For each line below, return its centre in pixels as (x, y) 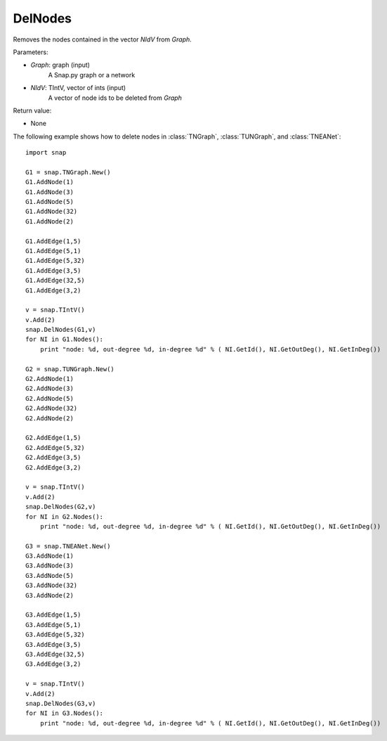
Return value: (32, 110)
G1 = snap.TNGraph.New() (68, 172)
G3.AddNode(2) (50, 595)
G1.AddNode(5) (50, 202)
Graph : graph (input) (60, 65)
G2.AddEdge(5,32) (55, 447)
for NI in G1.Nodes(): (65, 340)
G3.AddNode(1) (50, 556)
